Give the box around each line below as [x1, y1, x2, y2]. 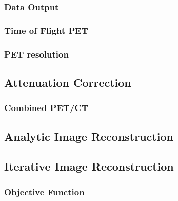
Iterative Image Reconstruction [4, 158, 174, 174]
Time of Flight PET [4, 24, 88, 36]
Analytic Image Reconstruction [4, 128, 173, 144]
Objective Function [4, 185, 85, 198]
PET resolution [4, 47, 69, 60]
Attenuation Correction [4, 74, 131, 90]
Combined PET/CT [4, 101, 89, 114]
